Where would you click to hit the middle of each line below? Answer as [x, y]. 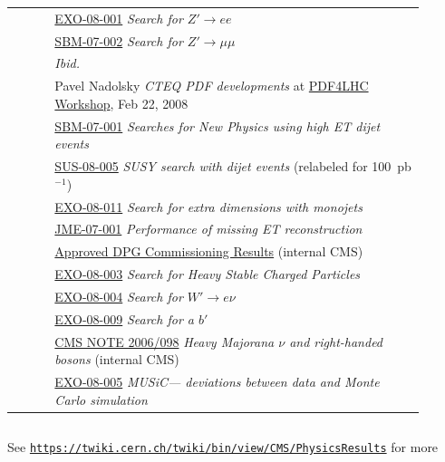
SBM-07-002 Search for [119, 40]
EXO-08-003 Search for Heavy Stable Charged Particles [208, 274]
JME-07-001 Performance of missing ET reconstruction [208, 229]
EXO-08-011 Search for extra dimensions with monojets [208, 206]
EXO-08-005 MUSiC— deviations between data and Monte [217, 382]
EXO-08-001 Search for [119, 18]
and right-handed [336, 341]
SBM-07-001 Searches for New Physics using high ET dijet [218, 125]
